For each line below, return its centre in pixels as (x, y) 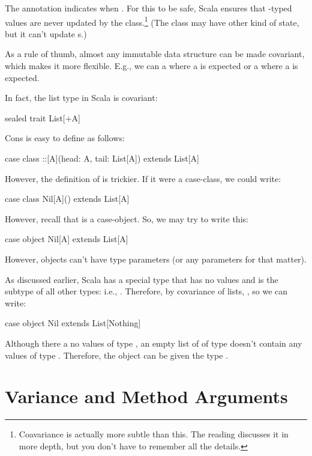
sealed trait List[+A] (43, 117)
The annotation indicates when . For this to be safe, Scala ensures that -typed (148, 8)
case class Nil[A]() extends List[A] (67, 199)
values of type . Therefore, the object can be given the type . (116, 355)
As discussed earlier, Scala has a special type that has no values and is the (142, 279)
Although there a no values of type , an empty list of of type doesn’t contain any (154, 343)
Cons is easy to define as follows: (65, 138)
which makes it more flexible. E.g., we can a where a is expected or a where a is (151, 66)
